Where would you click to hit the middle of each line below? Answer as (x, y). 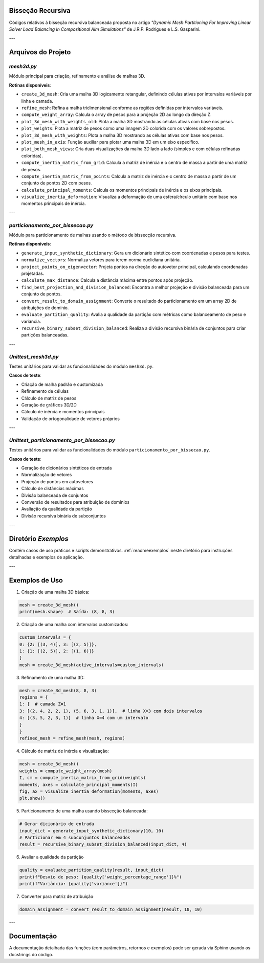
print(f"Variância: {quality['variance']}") (74, 884)
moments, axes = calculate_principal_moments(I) (79, 784)
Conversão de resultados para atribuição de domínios (75, 502)
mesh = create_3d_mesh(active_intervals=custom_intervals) (91, 665)
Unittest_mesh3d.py (34, 357)
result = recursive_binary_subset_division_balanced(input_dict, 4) (103, 844)
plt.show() (32, 798)
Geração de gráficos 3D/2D (49, 405)
